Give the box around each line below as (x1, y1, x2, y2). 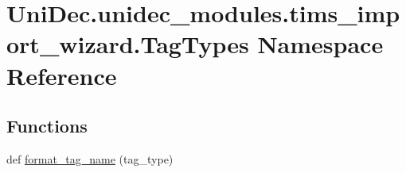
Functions (6, 113, 88, 138)
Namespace (257, 28, 384, 60)
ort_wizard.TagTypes (6, 28, 249, 60)
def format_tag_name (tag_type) (6, 150, 174, 167)
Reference (6, 59, 117, 91)
